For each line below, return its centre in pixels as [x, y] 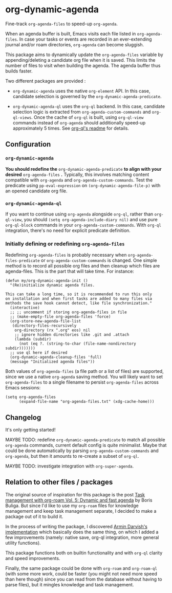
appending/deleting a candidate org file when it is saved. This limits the [80, 60]
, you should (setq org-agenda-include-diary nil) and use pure [89, 219]
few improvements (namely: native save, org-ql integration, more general [82, 537]
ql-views [22, 118]
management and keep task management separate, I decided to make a [81, 511]
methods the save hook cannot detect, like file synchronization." [79, 303]
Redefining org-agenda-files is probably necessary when [66, 255]
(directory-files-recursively [44, 326]
